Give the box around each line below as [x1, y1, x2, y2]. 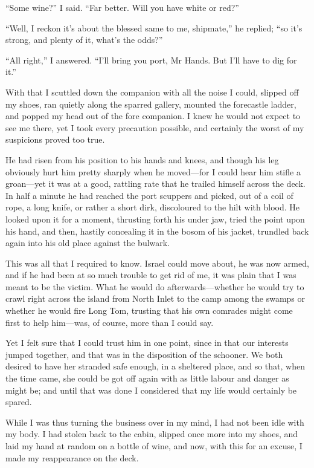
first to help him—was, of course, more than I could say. [5, 316, 214, 328]
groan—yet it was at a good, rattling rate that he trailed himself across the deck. [5, 177, 306, 190]
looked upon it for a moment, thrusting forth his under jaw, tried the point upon [5, 212, 305, 225]
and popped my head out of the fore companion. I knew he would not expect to [5, 109, 301, 122]
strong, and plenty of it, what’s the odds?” [5, 33, 163, 46]
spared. [5, 395, 32, 408]
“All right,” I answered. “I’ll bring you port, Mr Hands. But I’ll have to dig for [5, 53, 297, 66]
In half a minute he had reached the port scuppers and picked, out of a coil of [5, 189, 293, 201]
